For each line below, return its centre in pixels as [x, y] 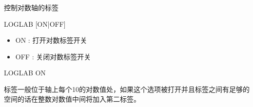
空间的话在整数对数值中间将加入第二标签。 [72, 98]
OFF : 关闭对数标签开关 [53, 56]
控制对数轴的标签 [31, 7]
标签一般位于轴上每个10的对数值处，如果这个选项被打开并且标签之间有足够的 [127, 89]
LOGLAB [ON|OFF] [35, 24]
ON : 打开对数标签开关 [51, 40]
